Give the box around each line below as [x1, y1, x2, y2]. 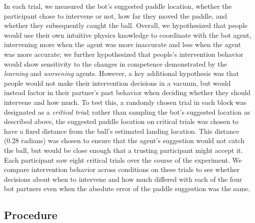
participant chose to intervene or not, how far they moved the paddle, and [4, 10, 227, 21]
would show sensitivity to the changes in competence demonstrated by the [4, 58, 227, 69]
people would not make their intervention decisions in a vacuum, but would [4, 77, 231, 88]
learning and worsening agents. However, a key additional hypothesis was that [4, 68, 239, 78]
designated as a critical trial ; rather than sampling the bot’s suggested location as [4, 106, 251, 117]
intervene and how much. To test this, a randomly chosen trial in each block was [4, 97, 247, 107]
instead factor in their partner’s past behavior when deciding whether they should [4, 87, 251, 98]
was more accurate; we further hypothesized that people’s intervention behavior [4, 49, 244, 59]
